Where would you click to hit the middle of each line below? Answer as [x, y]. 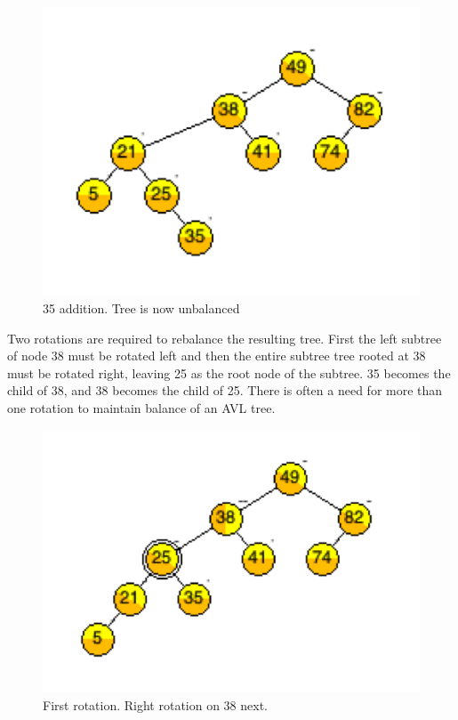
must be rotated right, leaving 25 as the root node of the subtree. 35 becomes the [229, 372]
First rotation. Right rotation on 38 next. [156, 704]
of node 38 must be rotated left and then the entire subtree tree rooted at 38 [217, 356]
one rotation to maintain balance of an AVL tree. [141, 407]
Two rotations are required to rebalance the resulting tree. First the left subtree [225, 338]
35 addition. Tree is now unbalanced [141, 307]
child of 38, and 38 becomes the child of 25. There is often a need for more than [225, 390]
